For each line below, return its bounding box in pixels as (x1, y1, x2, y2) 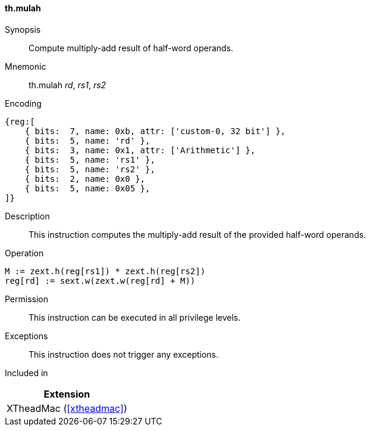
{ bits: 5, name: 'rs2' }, (24, 164, 155, 174)
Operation (5, 247, 44, 258)
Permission (5, 293, 49, 304)
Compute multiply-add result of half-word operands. (29, 42, 234, 53)
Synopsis (5, 24, 41, 35)
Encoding (5, 98, 42, 108)
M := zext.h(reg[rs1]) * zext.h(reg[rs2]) (5, 266, 206, 276)
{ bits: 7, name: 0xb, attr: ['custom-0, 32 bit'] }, (24, 126, 286, 136)
